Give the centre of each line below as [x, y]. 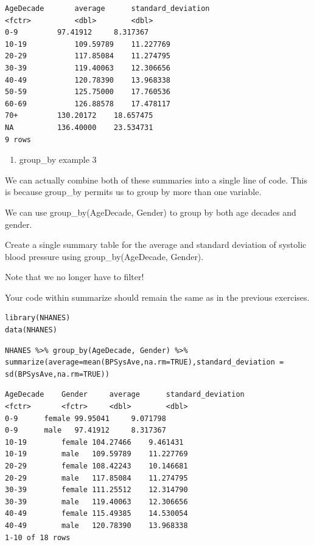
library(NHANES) [38, 318]
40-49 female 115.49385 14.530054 [96, 514]
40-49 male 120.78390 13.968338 [96, 525]
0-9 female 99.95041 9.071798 [85, 418]
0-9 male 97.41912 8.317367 [85, 430]
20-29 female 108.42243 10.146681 [96, 466]
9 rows [18, 139]
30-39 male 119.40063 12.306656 [96, 502]
